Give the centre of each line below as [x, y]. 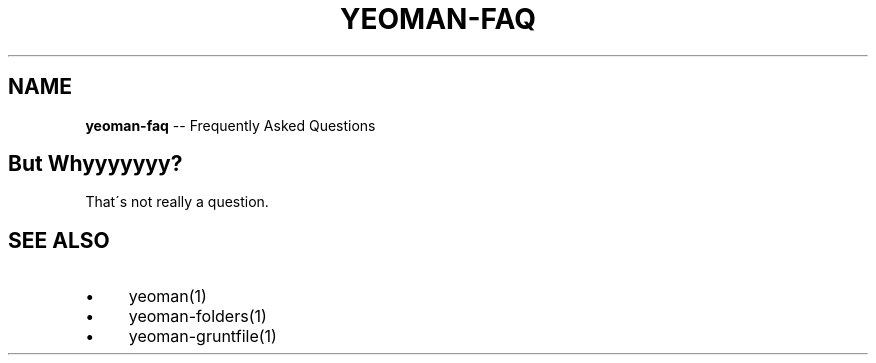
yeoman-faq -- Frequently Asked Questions [230, 125]
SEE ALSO [59, 240]
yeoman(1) [167, 296]
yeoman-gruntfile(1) [202, 336]
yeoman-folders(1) [197, 316]
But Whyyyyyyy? [95, 164]
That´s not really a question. [177, 202]
